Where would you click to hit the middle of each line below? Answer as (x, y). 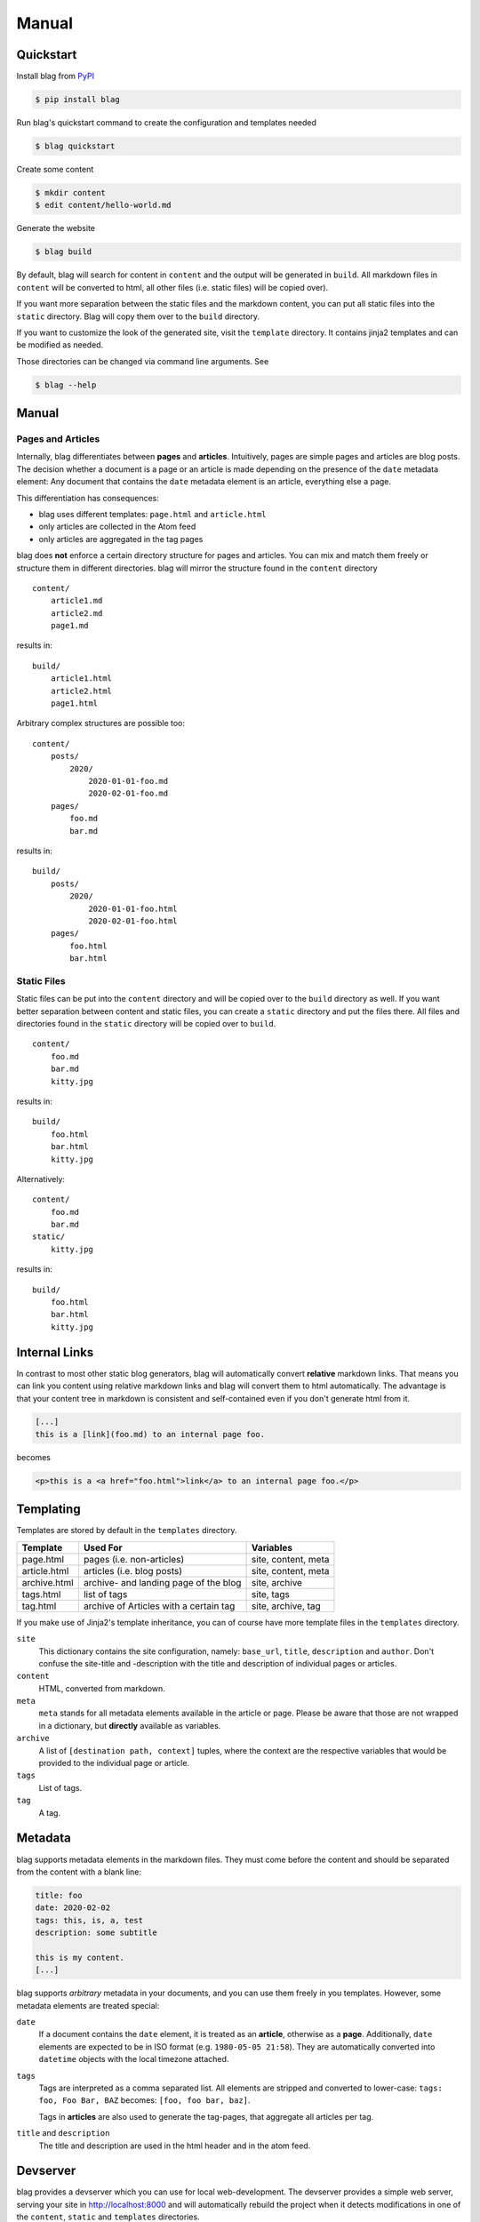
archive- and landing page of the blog (162, 1582)
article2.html (81, 691)
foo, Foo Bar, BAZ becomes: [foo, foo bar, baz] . (144, 2100)
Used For (103, 1547)
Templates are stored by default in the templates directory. (127, 1531)
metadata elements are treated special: (88, 2005)
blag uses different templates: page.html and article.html (152, 514)
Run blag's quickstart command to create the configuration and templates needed (167, 123)
